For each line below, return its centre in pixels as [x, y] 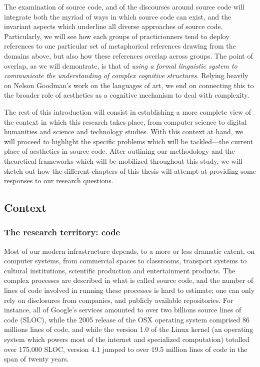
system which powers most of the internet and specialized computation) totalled [127, 339]
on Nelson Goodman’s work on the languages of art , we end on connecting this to [129, 85]
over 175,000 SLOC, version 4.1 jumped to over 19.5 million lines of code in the [126, 349]
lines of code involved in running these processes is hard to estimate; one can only [129, 290]
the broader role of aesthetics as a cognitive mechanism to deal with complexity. [127, 95]
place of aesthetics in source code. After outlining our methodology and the [119, 151]
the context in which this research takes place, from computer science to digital [125, 121]
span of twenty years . [36, 359]
